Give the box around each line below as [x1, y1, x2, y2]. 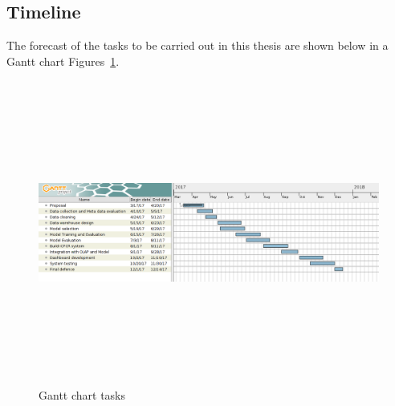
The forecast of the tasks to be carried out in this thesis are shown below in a [6, 37, 389, 54]
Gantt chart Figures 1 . [6, 52, 120, 69]
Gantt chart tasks [39, 386, 126, 403]
